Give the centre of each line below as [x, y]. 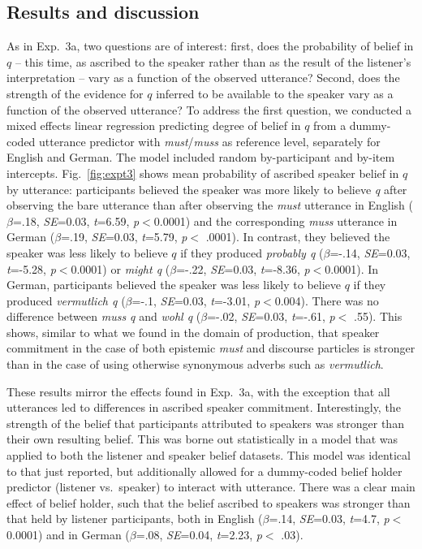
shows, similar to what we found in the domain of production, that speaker [193, 332]
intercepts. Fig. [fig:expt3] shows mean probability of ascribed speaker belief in [203, 173]
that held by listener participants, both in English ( [135, 519]
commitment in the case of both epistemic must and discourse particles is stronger [211, 348]
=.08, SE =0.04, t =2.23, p [199, 535]
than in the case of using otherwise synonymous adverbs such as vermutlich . [195, 364]
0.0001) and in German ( [68, 535]
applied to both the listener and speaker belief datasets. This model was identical [209, 455]
